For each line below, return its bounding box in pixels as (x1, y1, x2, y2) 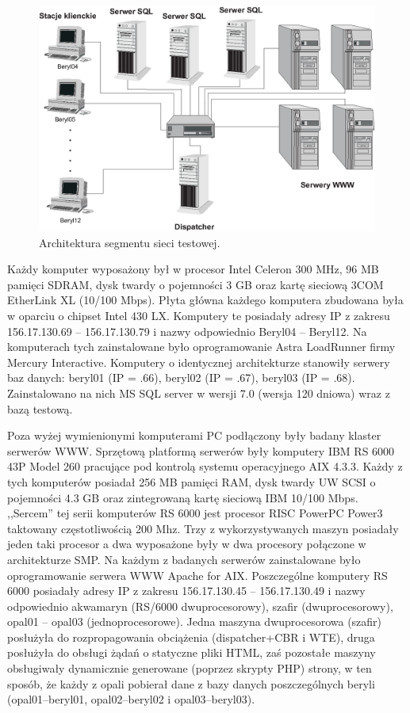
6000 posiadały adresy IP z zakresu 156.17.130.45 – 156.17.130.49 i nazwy (7, 582, 366, 599)
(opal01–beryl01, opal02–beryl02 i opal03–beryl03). (7, 691, 255, 707)
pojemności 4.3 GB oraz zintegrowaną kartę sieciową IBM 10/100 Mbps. (7, 489, 358, 505)
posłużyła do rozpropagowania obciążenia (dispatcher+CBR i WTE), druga (7, 628, 375, 645)
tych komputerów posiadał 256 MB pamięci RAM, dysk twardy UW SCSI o (7, 473, 376, 490)
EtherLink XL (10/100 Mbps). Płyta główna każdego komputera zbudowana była (7, 292, 404, 308)
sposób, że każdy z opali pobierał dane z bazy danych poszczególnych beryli (7, 675, 375, 692)
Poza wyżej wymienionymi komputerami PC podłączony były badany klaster (7, 427, 381, 444)
